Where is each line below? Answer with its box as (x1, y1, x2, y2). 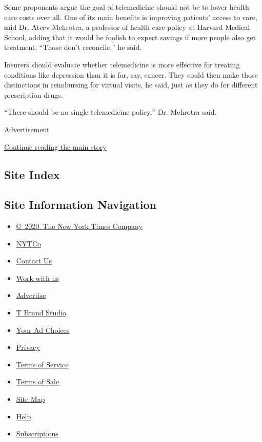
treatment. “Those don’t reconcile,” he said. (4, 42, 142, 52)
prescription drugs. (4, 89, 63, 100)
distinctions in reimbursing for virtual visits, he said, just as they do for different (4, 79, 258, 90)
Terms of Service (16, 359, 69, 369)
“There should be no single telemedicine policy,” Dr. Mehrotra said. (4, 107, 217, 117)
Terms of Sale (16, 376, 59, 387)
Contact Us (16, 255, 52, 266)
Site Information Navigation (4, 197, 156, 213)
